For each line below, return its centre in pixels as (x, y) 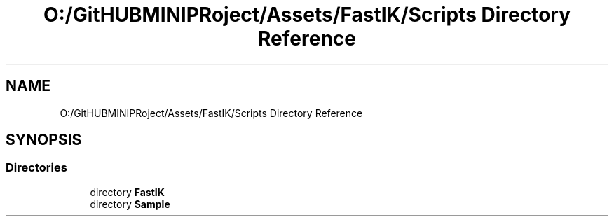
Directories (36, 168)
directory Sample (130, 204)
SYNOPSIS (44, 140)
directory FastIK (127, 192)
